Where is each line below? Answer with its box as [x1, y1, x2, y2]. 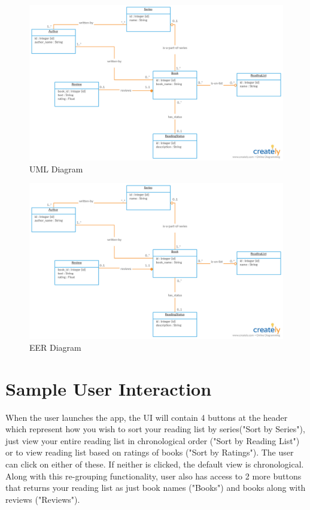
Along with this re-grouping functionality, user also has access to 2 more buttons [5, 469, 302, 482]
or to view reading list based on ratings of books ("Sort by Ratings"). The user [5, 446, 294, 459]
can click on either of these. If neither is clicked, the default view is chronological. [5, 457, 304, 470]
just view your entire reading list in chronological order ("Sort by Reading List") [5, 434, 300, 447]
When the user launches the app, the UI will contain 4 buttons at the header [5, 411, 288, 423]
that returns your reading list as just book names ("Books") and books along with [5, 481, 306, 494]
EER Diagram [29, 341, 81, 353]
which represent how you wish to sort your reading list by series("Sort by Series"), [5, 423, 305, 435]
